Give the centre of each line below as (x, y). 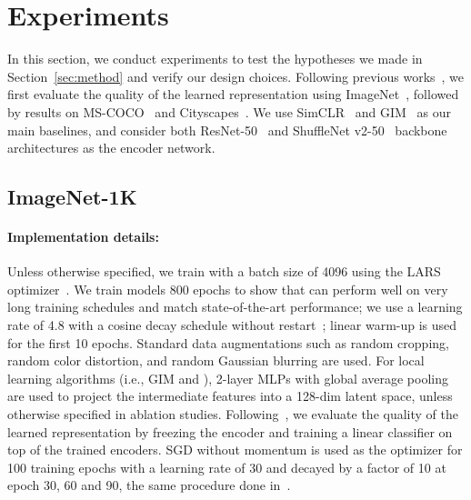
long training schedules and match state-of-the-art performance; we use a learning (235, 307)
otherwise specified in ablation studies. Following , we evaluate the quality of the (233, 414)
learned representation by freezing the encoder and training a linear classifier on (230, 431)
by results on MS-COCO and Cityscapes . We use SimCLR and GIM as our (229, 111)
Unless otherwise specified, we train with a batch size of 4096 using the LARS (224, 271)
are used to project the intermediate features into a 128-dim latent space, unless (230, 396)
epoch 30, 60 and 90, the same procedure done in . (149, 485)
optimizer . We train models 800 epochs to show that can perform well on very (228, 289)
